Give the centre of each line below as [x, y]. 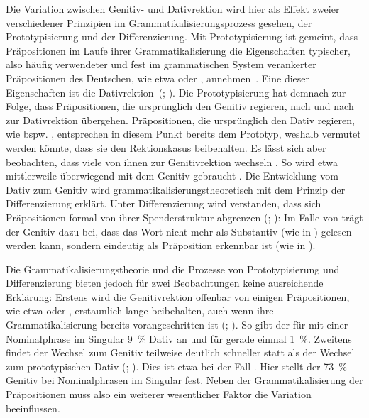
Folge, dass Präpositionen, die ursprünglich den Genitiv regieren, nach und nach [180, 106]
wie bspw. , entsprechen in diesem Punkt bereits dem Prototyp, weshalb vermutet [183, 134]
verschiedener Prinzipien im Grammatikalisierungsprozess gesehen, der [159, 22]
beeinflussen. [33, 408]
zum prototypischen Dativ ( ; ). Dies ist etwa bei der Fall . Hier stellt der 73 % [176, 366]
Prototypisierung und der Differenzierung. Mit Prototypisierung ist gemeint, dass [182, 37]
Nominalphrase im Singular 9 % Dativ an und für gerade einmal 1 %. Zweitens [179, 338]
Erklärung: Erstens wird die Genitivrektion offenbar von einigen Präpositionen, [178, 296]
